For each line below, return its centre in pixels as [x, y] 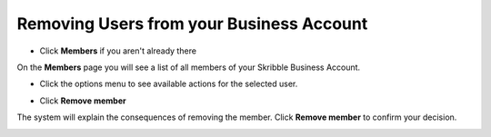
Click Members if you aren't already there [118, 51]
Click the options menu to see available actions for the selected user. [169, 84]
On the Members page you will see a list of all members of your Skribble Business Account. [189, 67]
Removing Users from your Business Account [192, 24]
